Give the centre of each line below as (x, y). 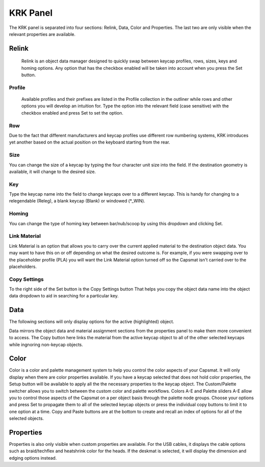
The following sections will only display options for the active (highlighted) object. (92, 321)
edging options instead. (33, 458)
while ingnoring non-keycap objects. (46, 345)
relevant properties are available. (42, 34)
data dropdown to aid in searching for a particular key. (64, 296)
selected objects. (26, 418)
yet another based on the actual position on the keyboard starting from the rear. (90, 142)
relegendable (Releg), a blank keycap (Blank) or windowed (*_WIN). (77, 201)
